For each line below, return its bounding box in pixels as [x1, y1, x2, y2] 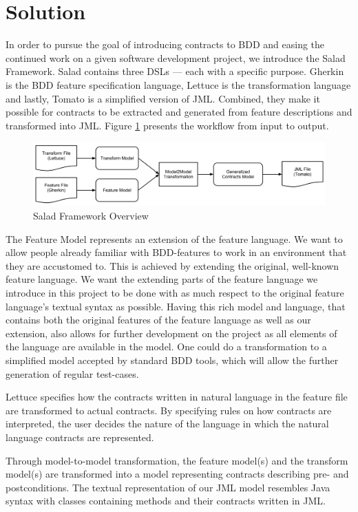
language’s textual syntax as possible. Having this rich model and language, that [6, 299, 346, 313]
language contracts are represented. [6, 429, 154, 444]
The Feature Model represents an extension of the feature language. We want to [6, 231, 343, 246]
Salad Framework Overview [33, 209, 149, 223]
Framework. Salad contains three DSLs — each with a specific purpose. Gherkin [6, 64, 344, 78]
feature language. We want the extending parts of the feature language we [6, 272, 318, 286]
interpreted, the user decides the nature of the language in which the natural [6, 416, 329, 431]
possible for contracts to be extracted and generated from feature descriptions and [6, 105, 352, 119]
